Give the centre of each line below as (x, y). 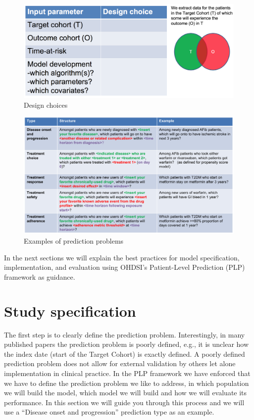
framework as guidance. (40, 276)
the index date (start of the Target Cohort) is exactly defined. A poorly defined (125, 354)
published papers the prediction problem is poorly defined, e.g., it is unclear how (127, 344)
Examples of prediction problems (74, 241)
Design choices (46, 105)
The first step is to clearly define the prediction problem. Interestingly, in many (125, 334)
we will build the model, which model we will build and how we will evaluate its (126, 393)
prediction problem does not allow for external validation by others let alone (120, 363)
